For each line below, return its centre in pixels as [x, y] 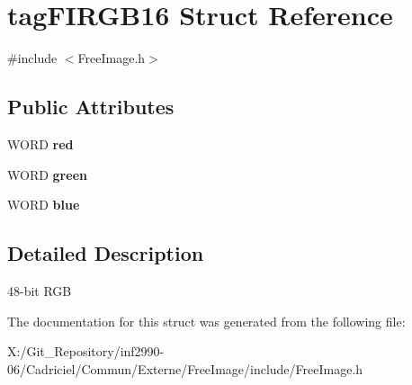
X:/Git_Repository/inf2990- [86, 351]
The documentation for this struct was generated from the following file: [206, 321]
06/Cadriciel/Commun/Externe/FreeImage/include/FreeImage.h [185, 368]
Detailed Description [106, 253]
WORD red [40, 143]
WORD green [47, 174]
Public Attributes [91, 107]
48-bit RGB [40, 290]
